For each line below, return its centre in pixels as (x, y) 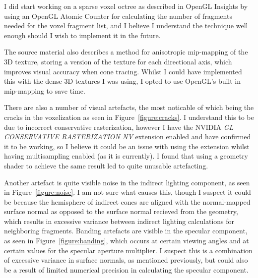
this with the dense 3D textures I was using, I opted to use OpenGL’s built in (123, 81)
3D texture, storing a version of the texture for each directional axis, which (118, 61)
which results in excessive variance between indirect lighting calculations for (119, 221)
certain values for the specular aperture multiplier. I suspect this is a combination (128, 250)
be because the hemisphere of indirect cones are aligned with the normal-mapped (127, 201)
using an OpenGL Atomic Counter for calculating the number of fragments (118, 16)
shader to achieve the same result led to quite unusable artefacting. (106, 165)
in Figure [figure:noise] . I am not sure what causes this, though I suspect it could (128, 192)
